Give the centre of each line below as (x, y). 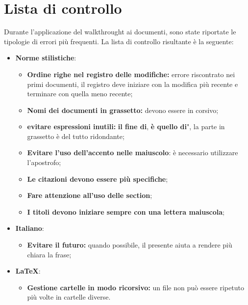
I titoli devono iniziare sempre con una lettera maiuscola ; (126, 211)
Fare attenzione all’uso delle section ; (90, 195)
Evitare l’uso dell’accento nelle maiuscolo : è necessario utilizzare (133, 152)
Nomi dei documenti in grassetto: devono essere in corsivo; (123, 110)
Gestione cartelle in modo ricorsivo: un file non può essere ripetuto (136, 287)
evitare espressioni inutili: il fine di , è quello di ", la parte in (126, 126)
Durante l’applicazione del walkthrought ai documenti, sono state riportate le (120, 32)
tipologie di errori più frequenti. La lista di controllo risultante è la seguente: (119, 41)
